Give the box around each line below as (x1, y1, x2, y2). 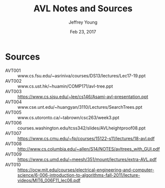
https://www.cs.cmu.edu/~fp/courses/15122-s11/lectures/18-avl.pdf (17, 135, 155, 141)
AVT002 (5, 78, 22, 84)
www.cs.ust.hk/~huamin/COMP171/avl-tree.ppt (17, 83, 113, 89)
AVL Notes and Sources (33, 3, 132, 14)
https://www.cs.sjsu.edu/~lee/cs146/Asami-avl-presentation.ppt (17, 94, 148, 99)
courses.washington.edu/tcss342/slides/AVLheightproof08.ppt (17, 125, 146, 131)
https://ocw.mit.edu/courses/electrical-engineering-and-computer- (17, 167, 155, 173)
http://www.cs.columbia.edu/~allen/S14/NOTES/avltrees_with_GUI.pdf (17, 146, 160, 152)
